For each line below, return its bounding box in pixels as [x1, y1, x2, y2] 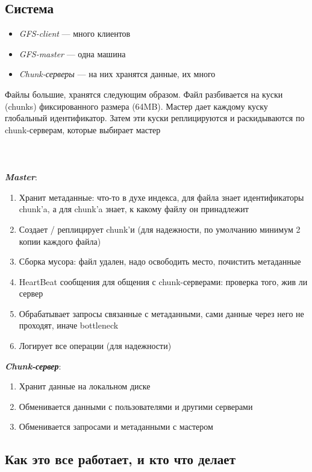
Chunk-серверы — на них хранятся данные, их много [19, 68, 216, 80]
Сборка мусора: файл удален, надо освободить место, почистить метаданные [19, 255, 301, 268]
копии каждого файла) [19, 234, 101, 247]
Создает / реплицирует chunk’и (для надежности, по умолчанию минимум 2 [19, 222, 301, 235]
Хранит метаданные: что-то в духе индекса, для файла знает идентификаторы [19, 190, 304, 203]
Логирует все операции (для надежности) [19, 339, 172, 352]
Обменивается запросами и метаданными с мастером [19, 420, 213, 433]
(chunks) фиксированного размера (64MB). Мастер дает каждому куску [5, 99, 268, 112]
